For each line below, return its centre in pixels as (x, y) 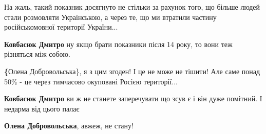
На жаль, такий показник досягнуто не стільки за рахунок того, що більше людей (132, 7)
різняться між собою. (37, 54)
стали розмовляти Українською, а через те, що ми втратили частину (110, 17)
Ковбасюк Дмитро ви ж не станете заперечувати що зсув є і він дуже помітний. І (133, 98)
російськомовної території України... (61, 27)
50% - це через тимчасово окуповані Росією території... (91, 81)
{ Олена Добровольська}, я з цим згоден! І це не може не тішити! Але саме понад (132, 71)
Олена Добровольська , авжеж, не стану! (69, 126)
